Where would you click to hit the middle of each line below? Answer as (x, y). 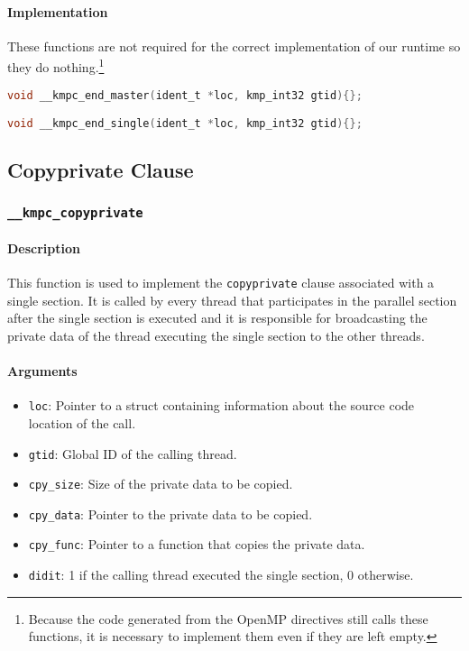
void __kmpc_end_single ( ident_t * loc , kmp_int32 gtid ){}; (185, 124)
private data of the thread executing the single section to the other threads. (216, 335)
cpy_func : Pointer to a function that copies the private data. (197, 544)
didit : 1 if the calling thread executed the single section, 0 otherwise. (221, 575)
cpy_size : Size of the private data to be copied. (161, 484)
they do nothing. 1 (56, 66)
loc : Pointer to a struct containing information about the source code (221, 405)
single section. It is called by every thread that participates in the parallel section (232, 300)
